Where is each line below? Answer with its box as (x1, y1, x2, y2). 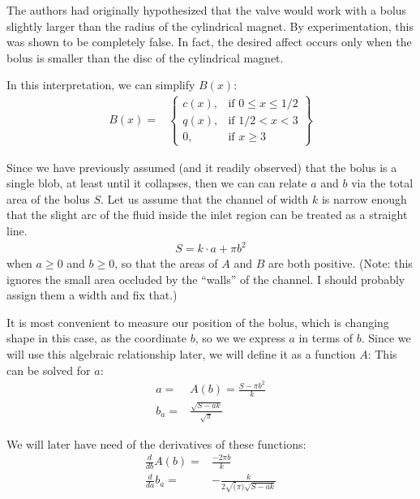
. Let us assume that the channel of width (101, 190, 309, 207)
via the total (351, 174, 414, 191)
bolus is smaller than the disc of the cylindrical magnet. (6, 49, 284, 66)
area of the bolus (6, 190, 90, 207)
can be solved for (6, 361, 91, 378)
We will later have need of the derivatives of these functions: (6, 435, 306, 452)
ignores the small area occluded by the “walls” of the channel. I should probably (6, 270, 405, 287)
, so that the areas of (114, 255, 218, 272)
